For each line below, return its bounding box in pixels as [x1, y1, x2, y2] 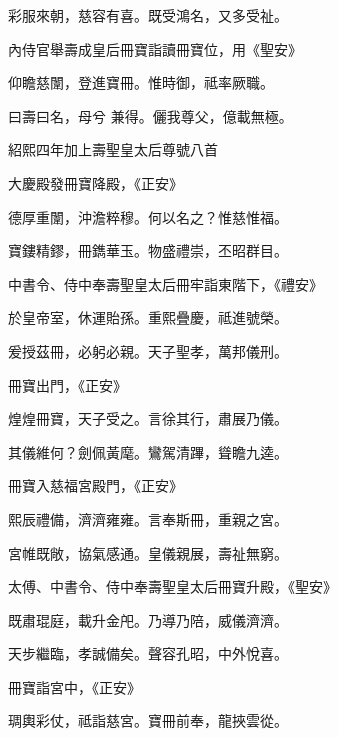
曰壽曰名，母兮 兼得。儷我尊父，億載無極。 [8, 105, 293, 126]
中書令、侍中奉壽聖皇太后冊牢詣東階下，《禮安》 [8, 273, 323, 294]
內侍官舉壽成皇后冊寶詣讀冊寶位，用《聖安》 [8, 38, 302, 59]
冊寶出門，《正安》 [8, 374, 127, 395]
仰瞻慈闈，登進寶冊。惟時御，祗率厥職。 [8, 72, 274, 93]
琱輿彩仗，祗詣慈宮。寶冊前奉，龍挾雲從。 [8, 710, 288, 731]
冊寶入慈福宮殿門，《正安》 [8, 475, 183, 496]
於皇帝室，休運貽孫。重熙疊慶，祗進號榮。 [8, 307, 288, 328]
